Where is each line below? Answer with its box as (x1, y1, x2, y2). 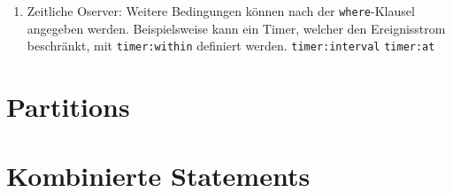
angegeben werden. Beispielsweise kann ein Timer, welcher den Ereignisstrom (27, 19, 446, 37)
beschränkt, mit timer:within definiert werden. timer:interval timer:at (27, 36, 435, 55)
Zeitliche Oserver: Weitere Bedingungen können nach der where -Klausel (27, 2, 415, 19)
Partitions (6, 89, 130, 125)
